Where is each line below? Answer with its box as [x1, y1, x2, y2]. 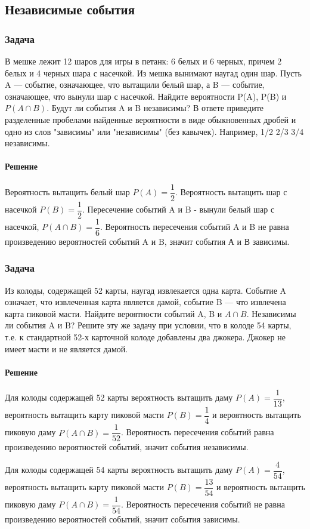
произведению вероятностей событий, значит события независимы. [5, 441, 249, 453]
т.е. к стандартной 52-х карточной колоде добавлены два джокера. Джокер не [5, 330, 286, 343]
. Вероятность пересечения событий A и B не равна [100, 220, 289, 233]
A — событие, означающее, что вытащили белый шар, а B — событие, [5, 78, 265, 91]
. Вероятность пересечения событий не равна [121, 498, 285, 510]
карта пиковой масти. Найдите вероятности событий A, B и [5, 307, 222, 319]
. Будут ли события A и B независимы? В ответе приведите [46, 102, 264, 114]
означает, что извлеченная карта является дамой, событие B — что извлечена [5, 296, 286, 308]
